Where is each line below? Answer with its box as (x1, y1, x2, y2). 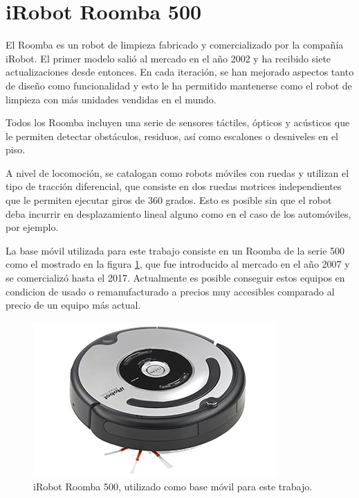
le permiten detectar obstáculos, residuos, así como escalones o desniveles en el (6, 128, 338, 143)
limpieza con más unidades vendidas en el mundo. (6, 92, 217, 106)
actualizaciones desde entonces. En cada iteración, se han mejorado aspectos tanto (6, 65, 354, 79)
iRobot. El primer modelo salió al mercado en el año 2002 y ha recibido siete (6, 51, 331, 65)
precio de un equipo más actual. (6, 298, 141, 312)
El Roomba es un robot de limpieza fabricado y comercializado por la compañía (6, 37, 344, 52)
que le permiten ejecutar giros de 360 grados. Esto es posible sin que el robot (6, 193, 332, 207)
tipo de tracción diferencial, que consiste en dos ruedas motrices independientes (6, 179, 342, 194)
